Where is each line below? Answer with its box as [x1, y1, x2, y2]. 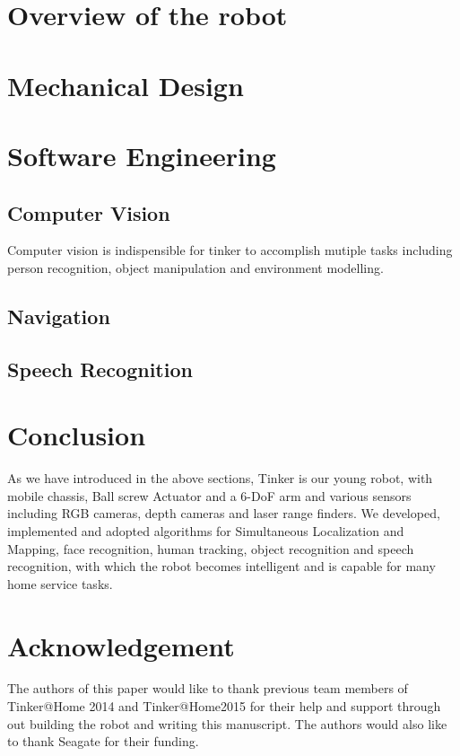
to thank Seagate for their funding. [7, 732, 199, 751]
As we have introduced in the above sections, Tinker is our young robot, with [7, 469, 433, 488]
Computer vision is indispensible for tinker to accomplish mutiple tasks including [7, 241, 453, 259]
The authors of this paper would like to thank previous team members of [7, 679, 408, 698]
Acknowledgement [7, 627, 235, 664]
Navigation [7, 302, 110, 330]
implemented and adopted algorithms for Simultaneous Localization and [7, 521, 404, 540]
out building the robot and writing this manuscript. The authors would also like [7, 714, 447, 733]
